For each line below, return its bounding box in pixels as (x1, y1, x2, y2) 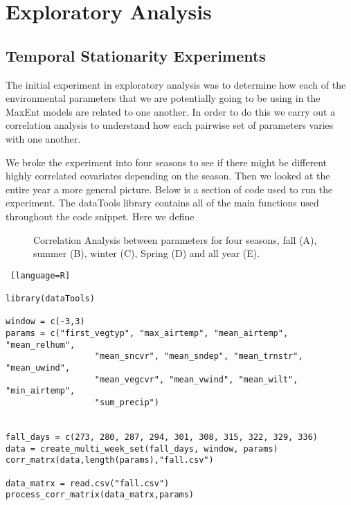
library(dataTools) (6, 294, 95, 304)
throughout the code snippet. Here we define (6, 209, 195, 223)
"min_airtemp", (6, 386, 75, 396)
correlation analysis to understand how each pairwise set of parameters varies (6, 118, 334, 132)
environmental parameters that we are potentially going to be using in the (6, 91, 321, 105)
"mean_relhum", (6, 339, 75, 350)
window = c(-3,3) (6, 317, 85, 327)
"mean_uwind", (6, 362, 71, 373)
